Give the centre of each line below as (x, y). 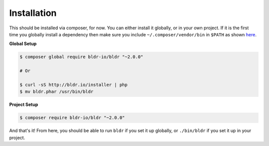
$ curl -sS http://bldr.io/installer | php (74, 85)
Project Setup (24, 105)
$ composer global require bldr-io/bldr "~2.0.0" (81, 57)
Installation (33, 13)
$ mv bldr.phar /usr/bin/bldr (57, 92)
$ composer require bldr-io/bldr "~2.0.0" (72, 118)
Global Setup (23, 44)
